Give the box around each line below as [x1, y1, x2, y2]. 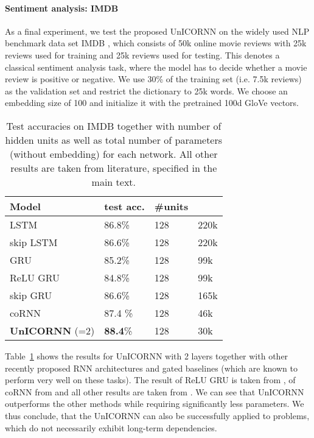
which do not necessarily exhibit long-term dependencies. [5, 421, 217, 434]
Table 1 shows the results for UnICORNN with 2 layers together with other [5, 349, 288, 362]
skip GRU [10, 288, 52, 302]
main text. [91, 174, 136, 189]
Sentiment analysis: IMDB [5, 1, 119, 14]
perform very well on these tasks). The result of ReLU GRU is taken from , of [5, 373, 296, 386]
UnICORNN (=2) [10, 323, 95, 337]
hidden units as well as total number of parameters [5, 132, 223, 147]
